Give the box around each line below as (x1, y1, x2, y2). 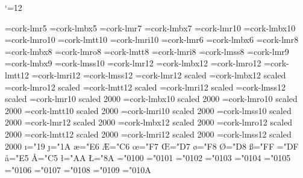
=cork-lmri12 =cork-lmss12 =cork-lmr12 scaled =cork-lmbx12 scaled (31, 68, 286, 81)
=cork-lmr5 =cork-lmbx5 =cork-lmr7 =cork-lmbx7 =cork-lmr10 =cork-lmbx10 (5, 21, 296, 34)
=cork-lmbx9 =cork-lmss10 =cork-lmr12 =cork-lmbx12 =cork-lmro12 (5, 57, 261, 69)
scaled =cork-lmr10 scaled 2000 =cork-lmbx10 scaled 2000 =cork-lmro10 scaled (5, 92, 298, 105)
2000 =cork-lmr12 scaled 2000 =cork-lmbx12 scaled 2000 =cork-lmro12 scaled (5, 116, 293, 129)
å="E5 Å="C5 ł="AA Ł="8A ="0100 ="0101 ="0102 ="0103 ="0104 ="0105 (5, 151, 291, 164)
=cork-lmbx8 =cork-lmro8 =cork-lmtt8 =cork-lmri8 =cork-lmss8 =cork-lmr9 (5, 45, 289, 57)
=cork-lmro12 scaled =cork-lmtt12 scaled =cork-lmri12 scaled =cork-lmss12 (5, 80, 286, 93)
